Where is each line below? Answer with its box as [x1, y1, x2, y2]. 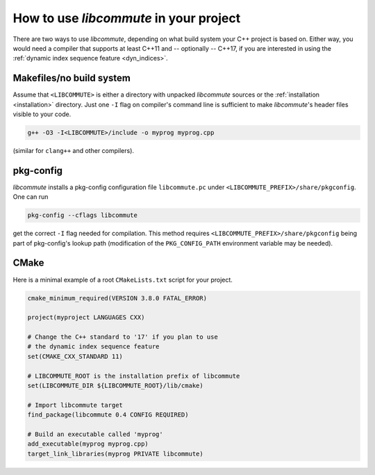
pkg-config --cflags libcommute [27, 211, 138, 219]
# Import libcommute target [27, 401, 123, 409]
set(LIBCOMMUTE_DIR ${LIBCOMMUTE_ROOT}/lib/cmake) [27, 382, 204, 389]
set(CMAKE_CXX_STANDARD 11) [27, 352, 123, 360]
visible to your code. [12, 110, 72, 118]
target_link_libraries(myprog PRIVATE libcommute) [27, 449, 204, 458]
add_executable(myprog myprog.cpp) [27, 440, 149, 448]
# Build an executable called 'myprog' [27, 430, 163, 438]
